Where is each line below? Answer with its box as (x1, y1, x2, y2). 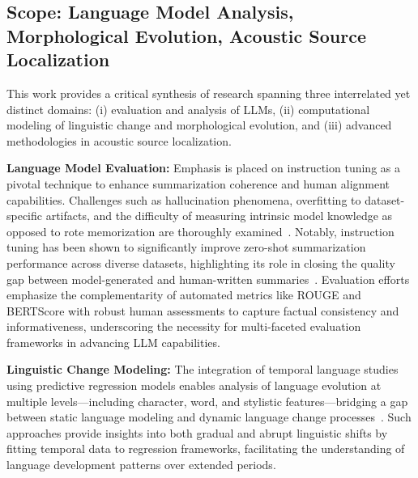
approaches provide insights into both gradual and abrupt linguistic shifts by (6, 424, 388, 441)
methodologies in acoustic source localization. (6, 132, 232, 149)
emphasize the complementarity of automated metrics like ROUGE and (6, 286, 361, 303)
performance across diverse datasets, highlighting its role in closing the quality (6, 254, 395, 271)
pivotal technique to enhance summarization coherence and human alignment (6, 175, 390, 192)
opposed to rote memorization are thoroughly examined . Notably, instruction (6, 222, 395, 239)
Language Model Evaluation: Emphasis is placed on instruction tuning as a (6, 159, 400, 176)
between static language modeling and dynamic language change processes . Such (6, 408, 412, 425)
